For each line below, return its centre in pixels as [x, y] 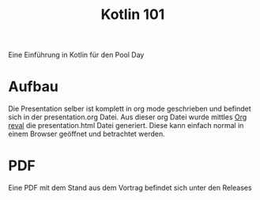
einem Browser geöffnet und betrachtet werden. [87, 134]
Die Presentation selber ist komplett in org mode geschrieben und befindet [130, 109]
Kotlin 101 [133, 15]
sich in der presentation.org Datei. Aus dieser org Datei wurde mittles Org [128, 117]
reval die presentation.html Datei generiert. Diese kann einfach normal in [126, 126]
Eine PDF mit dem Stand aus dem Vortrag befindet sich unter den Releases [130, 188]
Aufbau [34, 87]
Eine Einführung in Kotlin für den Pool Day [76, 55]
